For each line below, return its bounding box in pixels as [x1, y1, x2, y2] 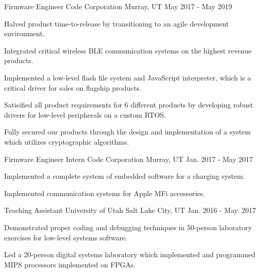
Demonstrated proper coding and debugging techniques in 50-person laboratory [4, 222, 252, 232]
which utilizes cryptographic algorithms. [4, 136, 129, 147]
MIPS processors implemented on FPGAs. [4, 259, 136, 269]
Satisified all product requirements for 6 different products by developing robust [4, 99, 253, 110]
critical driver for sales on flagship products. [4, 82, 141, 93]
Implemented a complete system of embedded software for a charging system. [4, 171, 245, 181]
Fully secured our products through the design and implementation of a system [4, 126, 251, 137]
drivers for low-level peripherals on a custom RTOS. [4, 109, 166, 120]
